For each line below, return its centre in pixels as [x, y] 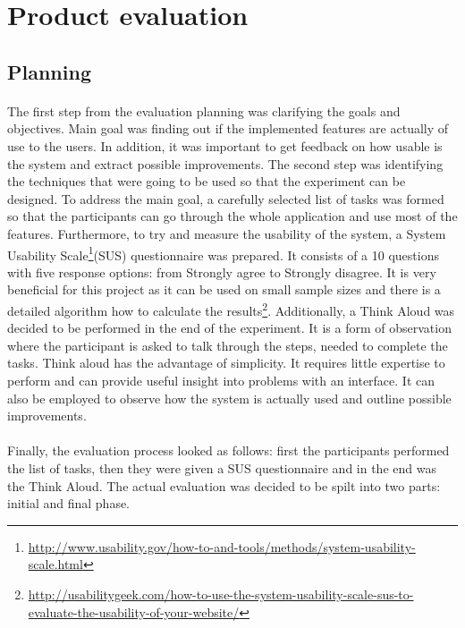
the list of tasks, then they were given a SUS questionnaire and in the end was [222, 467]
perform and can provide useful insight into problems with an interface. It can [221, 380]
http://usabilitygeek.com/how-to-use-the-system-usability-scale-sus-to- [221, 594]
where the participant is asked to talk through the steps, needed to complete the [228, 345]
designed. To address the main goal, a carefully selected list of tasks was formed [226, 198]
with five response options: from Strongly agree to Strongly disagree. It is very [222, 272]
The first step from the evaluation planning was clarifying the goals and [204, 110]
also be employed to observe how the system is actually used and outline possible [229, 398]
